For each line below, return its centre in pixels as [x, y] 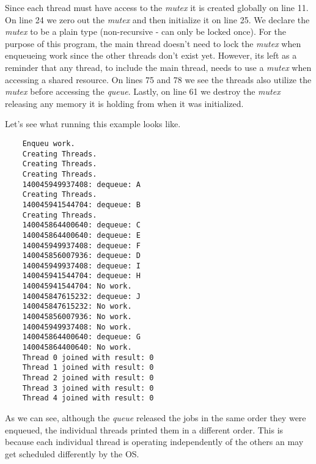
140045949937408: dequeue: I [81, 266]
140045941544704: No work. [77, 286]
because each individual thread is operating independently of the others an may [154, 442]
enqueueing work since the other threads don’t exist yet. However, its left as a [151, 55]
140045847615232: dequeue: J [81, 296]
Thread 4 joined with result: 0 [88, 398]
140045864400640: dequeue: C [81, 225]
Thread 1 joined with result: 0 [88, 368]
